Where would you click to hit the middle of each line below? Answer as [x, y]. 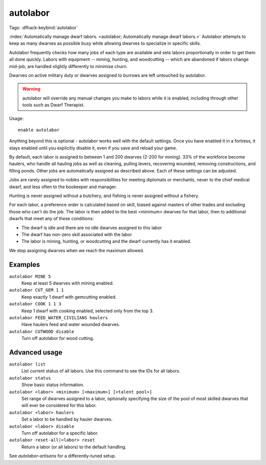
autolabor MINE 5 [30, 276]
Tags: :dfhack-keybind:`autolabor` [44, 28]
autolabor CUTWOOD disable [42, 332]
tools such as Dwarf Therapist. [53, 105]
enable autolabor [39, 130]
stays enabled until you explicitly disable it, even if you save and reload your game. [93, 148]
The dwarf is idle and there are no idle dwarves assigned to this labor [92, 228]
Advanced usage [36, 352]
